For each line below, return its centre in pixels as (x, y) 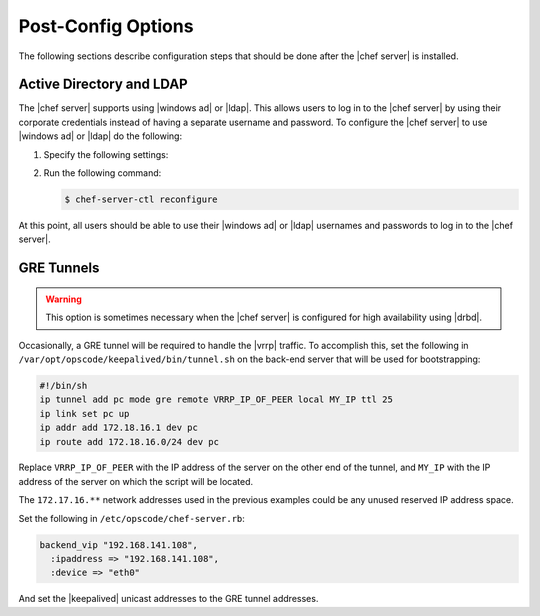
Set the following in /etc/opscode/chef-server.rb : (131, 518)
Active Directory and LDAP (103, 84)
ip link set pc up (84, 413)
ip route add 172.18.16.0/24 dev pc (129, 441)
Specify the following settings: (106, 154)
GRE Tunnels (59, 268)
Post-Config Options (106, 26)
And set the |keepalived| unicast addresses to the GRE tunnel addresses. (168, 599)
